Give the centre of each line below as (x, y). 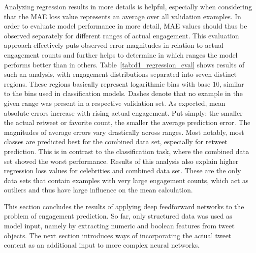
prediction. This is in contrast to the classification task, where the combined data (127, 151)
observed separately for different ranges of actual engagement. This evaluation (122, 35)
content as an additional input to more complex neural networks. (102, 245)
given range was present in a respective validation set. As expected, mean (115, 103)
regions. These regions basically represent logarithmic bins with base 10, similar (124, 83)
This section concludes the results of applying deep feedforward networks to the (124, 206)
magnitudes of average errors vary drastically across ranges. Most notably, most (124, 132)
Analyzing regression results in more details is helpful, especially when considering (128, 6)
